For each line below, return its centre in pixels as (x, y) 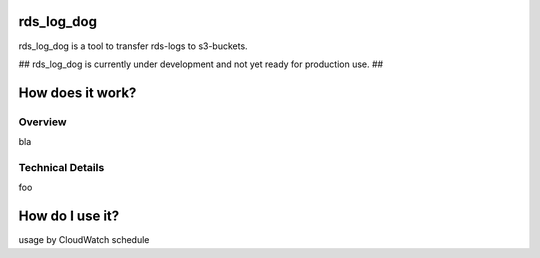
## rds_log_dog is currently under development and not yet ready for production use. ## (201, 64)
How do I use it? (69, 216)
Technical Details (61, 167)
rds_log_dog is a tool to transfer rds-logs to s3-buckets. (133, 46)
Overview (42, 122)
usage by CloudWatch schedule (84, 240)
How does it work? (77, 92)
